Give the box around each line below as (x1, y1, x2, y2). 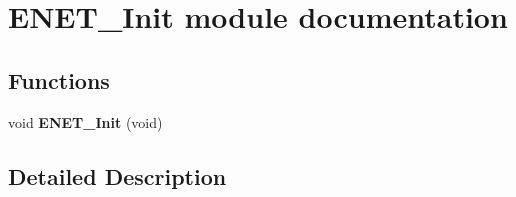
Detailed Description (8, 160, 227, 191)
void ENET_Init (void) (8, 111, 163, 132)
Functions (8, 64, 110, 95)
